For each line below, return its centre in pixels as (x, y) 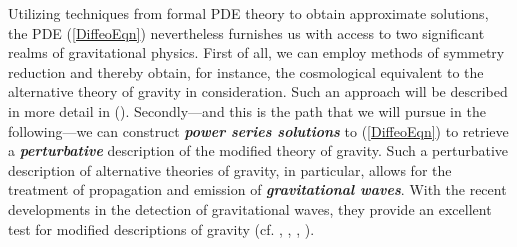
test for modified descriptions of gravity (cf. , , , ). (161, 228)
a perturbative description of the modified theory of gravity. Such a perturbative (258, 150)
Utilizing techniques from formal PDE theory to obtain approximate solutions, (248, 13)
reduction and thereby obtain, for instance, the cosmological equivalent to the (246, 71)
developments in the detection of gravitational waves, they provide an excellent (250, 208)
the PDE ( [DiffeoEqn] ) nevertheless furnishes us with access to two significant (246, 32)
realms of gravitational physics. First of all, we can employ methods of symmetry (256, 52)
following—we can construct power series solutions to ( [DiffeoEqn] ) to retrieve (258, 130)
